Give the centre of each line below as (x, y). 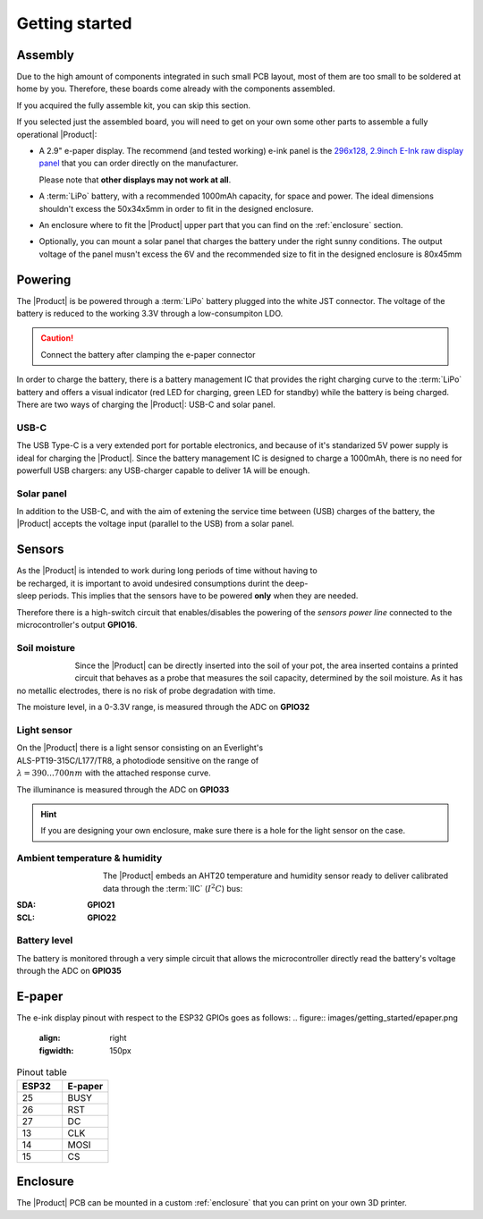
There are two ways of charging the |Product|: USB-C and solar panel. (146, 404)
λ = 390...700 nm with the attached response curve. (114, 773)
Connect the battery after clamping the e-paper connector (148, 354)
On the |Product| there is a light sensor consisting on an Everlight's (140, 748)
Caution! (57, 338)
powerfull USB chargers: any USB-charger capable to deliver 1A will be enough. (163, 470)
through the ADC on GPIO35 (69, 971)
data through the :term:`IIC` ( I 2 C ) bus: (173, 888)
